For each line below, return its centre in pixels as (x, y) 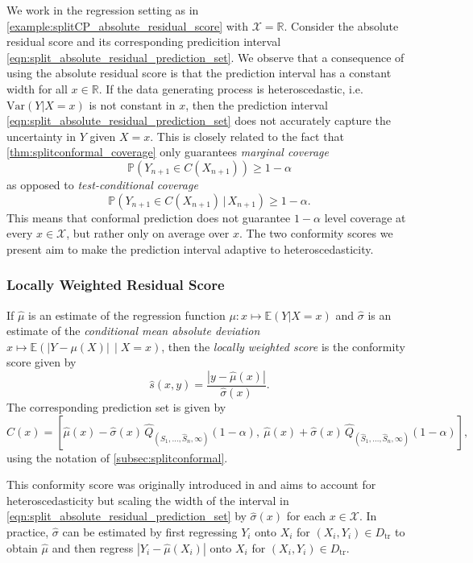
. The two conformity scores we (316, 233)
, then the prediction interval (257, 104)
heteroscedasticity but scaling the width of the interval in (148, 500)
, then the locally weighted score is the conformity (283, 346)
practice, (28, 531)
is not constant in (132, 104)
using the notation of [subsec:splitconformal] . (117, 457)
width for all (37, 88)
